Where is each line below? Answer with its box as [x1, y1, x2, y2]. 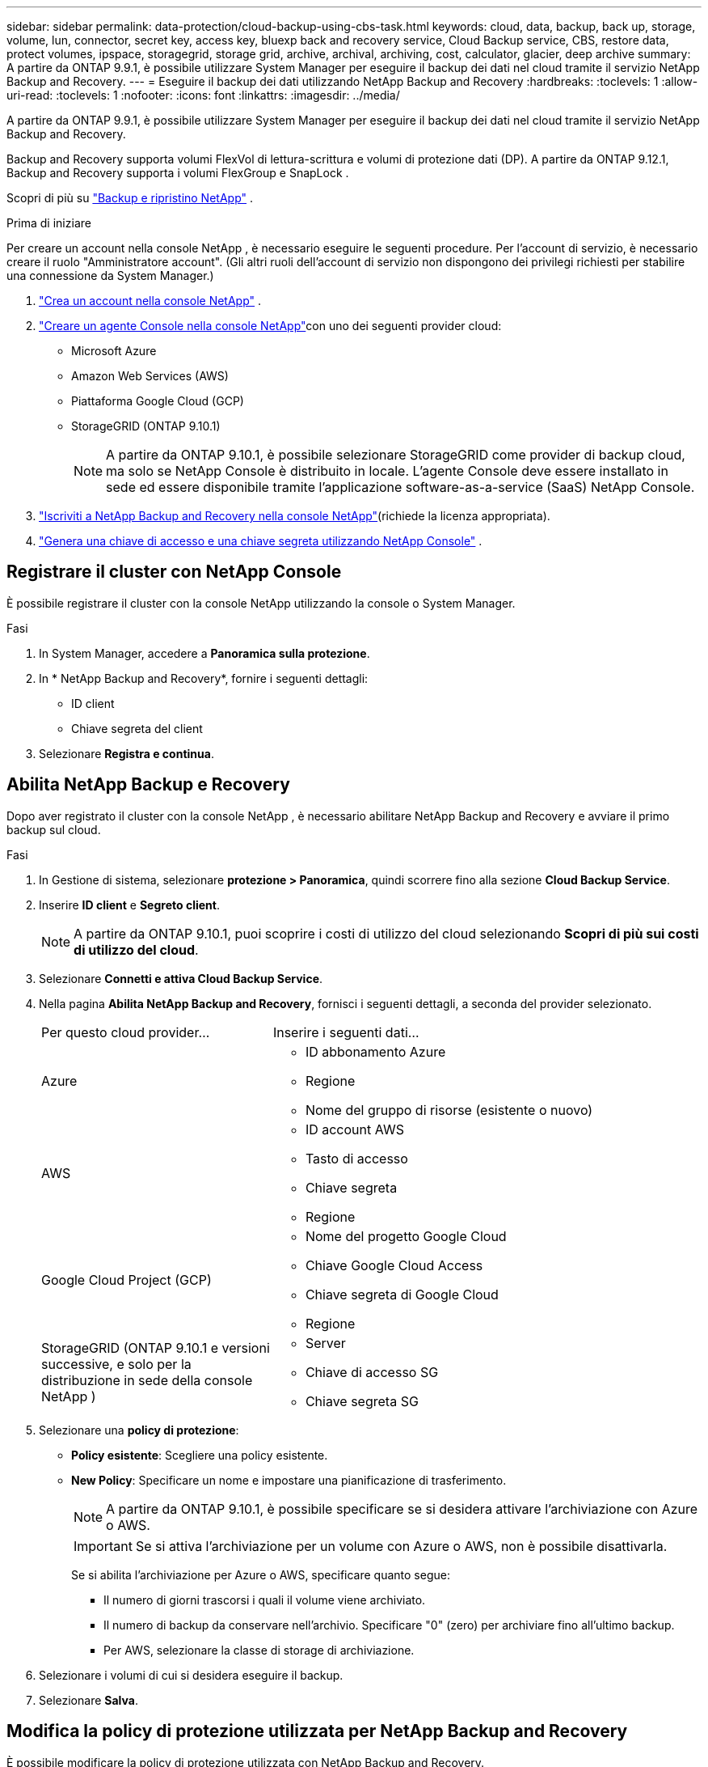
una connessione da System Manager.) [6, 269, 214, 282]
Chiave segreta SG [305, 1392, 419, 1409]
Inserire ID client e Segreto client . [39, 897, 220, 912]
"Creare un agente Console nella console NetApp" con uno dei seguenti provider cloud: [39, 319, 502, 333]
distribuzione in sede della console [41, 1371, 253, 1388]
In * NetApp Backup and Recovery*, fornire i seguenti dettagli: [39, 671, 369, 685]
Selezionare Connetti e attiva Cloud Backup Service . [39, 971, 323, 985]
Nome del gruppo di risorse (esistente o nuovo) [305, 1101, 593, 1118]
